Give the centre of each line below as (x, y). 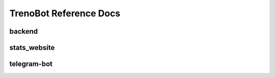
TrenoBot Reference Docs (65, 13)
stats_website (32, 48)
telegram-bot (31, 64)
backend (24, 31)
